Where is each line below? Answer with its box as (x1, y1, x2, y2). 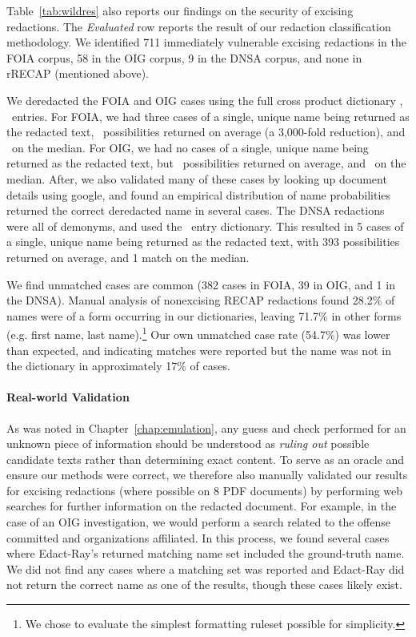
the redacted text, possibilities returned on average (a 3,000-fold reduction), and (6, 123, 406, 140)
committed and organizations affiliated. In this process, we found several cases (6, 529, 390, 546)
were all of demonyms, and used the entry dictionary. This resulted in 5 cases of (6, 217, 404, 234)
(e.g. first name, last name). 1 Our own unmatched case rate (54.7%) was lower (6, 324, 390, 342)
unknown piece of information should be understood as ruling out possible (6, 435, 370, 452)
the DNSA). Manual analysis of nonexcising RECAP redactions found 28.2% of (6, 292, 395, 308)
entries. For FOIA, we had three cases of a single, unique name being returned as (11, 107, 410, 124)
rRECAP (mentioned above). (6, 65, 149, 82)
